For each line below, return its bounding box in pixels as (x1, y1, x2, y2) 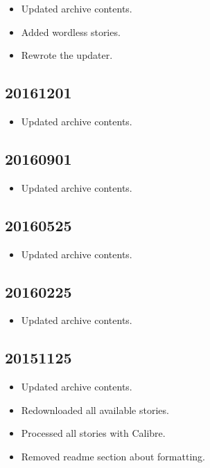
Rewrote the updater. (21, 48, 113, 62)
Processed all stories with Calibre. (21, 426, 166, 440)
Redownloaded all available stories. (21, 402, 169, 417)
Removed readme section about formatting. (21, 449, 205, 463)
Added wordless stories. (21, 24, 121, 39)
